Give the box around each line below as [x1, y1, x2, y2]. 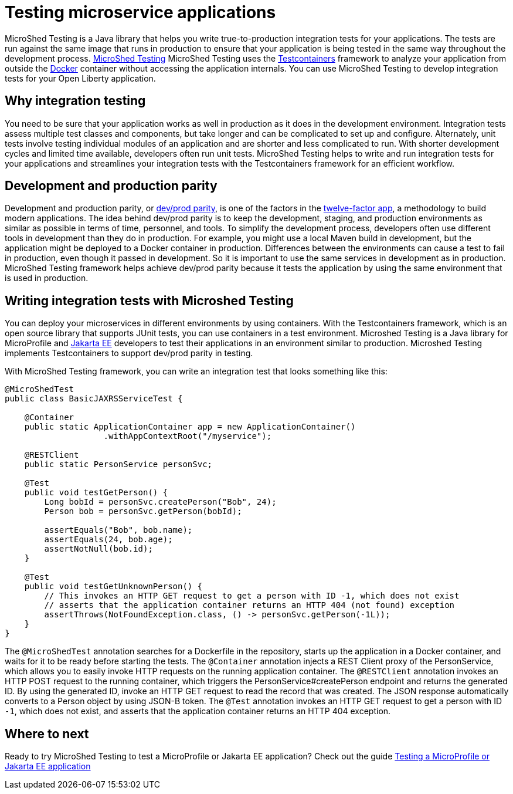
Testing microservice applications [5, 2, 276, 22]
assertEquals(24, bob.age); [44, 535, 173, 545]
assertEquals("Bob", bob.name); [44, 525, 193, 535]
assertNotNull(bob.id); [44, 544, 153, 554]
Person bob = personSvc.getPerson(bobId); [44, 506, 242, 516]
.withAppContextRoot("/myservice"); [103, 431, 272, 441]
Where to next [5, 726, 89, 741]
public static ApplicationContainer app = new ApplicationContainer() [24, 422, 356, 432]
